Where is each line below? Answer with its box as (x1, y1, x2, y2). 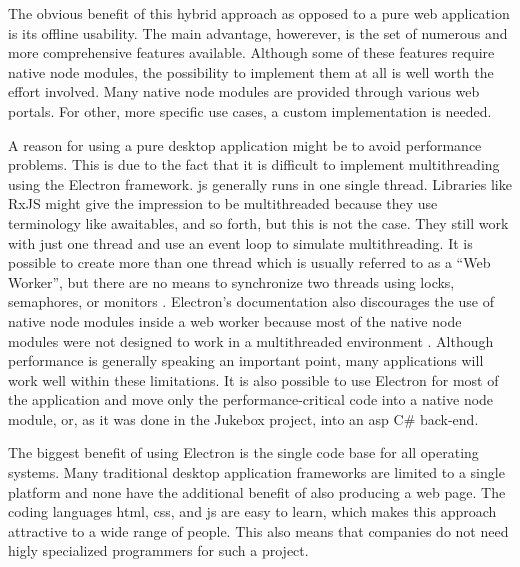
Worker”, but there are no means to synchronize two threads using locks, (8, 271, 455, 292)
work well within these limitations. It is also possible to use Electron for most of (8, 369, 499, 390)
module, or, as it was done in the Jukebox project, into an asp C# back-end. (8, 408, 479, 429)
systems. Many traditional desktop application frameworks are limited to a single (8, 462, 505, 483)
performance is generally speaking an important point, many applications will (8, 350, 484, 371)
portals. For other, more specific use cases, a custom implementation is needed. (8, 100, 492, 121)
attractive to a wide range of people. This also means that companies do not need (8, 520, 509, 541)
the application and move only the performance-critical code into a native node (8, 389, 494, 410)
